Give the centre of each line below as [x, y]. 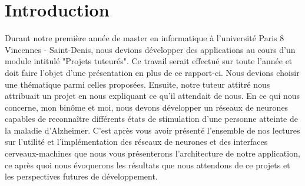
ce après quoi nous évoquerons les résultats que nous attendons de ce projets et [147, 165]
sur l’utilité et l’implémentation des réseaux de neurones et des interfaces [136, 142]
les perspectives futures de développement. [81, 176]
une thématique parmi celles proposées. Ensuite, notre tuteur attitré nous [137, 84]
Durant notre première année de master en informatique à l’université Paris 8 [145, 38]
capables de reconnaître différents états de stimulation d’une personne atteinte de [151, 119]
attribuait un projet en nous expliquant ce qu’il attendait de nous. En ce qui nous [152, 96]
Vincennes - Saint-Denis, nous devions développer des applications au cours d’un [150, 49]
